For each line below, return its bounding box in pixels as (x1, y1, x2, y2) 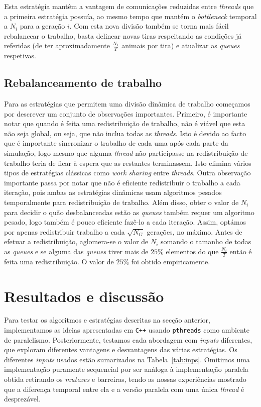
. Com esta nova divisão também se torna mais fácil (69, 21, 229, 31)
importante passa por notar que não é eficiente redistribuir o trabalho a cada (4, 177, 240, 187)
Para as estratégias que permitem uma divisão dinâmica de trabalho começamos (4, 98, 250, 109)
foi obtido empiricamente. (131, 256, 210, 266)
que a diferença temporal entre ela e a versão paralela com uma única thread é (4, 383, 244, 394)
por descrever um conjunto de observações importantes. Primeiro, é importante (4, 108, 247, 119)
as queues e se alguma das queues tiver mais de (4, 246, 149, 256)
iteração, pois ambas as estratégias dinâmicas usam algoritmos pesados (4, 187, 222, 197)
